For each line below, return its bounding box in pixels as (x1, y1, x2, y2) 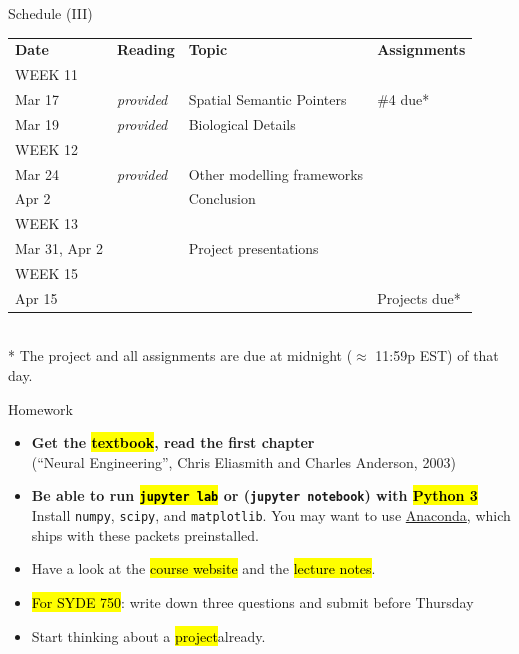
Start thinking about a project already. (31, 625, 266, 646)
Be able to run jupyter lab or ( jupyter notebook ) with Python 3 (31, 485, 478, 506)
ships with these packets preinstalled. (31, 524, 259, 545)
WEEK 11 (15, 64, 79, 85)
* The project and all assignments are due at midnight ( (8, 345, 353, 366)
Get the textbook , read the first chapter (31, 432, 315, 453)
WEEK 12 (15, 138, 79, 159)
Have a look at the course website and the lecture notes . (31, 558, 376, 579)
